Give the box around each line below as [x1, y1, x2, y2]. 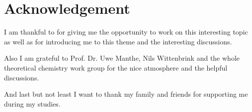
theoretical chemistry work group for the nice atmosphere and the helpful [4, 62, 228, 73]
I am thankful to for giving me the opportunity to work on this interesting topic [4, 27, 248, 37]
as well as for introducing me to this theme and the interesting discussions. [4, 36, 232, 46]
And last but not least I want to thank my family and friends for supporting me [4, 89, 248, 99]
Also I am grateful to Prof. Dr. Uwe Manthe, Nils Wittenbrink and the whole [4, 53, 240, 63]
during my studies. [4, 98, 61, 109]
